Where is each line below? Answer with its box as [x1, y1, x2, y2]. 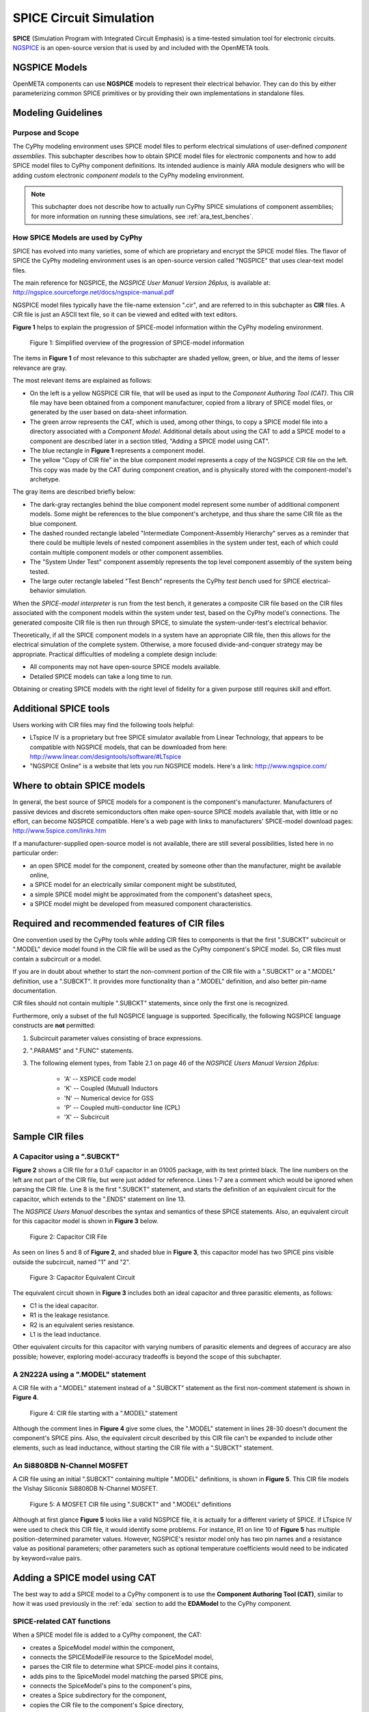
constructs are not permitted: [12, 1021, 96, 1030]
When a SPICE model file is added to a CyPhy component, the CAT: [12, 1631, 202, 1639]
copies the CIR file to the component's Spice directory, [29, 1700, 184, 1709]
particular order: [12, 849, 59, 857]
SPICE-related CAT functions [12, 1616, 111, 1626]
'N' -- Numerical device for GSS [64, 1094, 154, 1102]
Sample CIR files [12, 1131, 84, 1143]
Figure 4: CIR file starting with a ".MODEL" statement [29, 1409, 178, 1417]
